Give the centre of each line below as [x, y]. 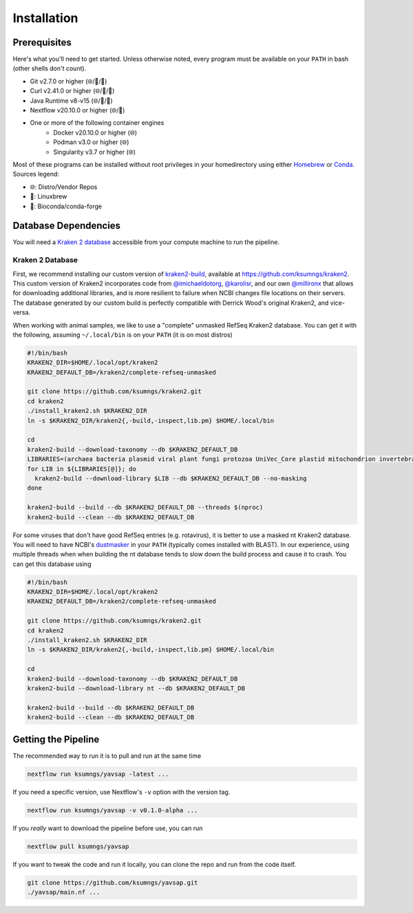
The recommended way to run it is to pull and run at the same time [107, 756]
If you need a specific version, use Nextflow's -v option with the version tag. [121, 792]
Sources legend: [36, 174]
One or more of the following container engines [97, 123]
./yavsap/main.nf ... [64, 892]
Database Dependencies [66, 226]
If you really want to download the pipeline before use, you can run [108, 828]
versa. [22, 312]
